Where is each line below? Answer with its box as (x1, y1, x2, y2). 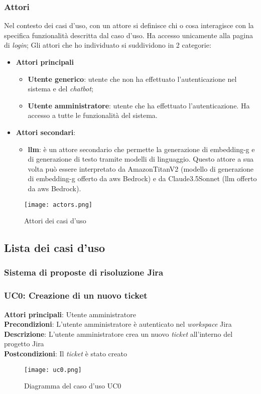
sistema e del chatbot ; (28, 83, 93, 94)
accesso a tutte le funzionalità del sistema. (28, 110, 158, 120)
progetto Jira (4, 338, 44, 349)
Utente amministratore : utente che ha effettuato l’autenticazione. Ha (28, 100, 250, 110)
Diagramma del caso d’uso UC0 (24, 380, 121, 391)
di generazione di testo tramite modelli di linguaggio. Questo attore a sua (28, 154, 254, 164)
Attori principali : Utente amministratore (4, 309, 137, 319)
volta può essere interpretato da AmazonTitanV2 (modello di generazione (28, 163, 254, 174)
